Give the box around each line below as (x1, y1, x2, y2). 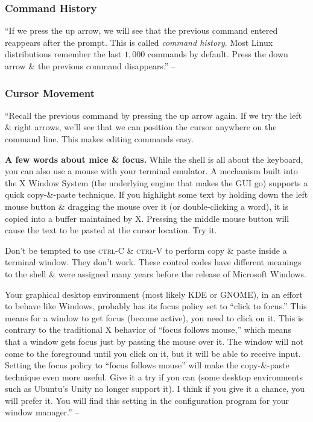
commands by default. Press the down (147, 48, 288, 60)
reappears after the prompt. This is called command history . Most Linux (5, 36, 273, 48)
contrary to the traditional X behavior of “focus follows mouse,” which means (5, 323, 291, 336)
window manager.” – (5, 406, 80, 418)
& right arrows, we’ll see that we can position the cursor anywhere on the (5, 121, 277, 133)
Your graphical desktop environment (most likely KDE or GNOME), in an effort (5, 288, 303, 300)
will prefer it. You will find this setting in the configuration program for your (5, 394, 289, 406)
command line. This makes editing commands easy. (5, 133, 194, 145)
